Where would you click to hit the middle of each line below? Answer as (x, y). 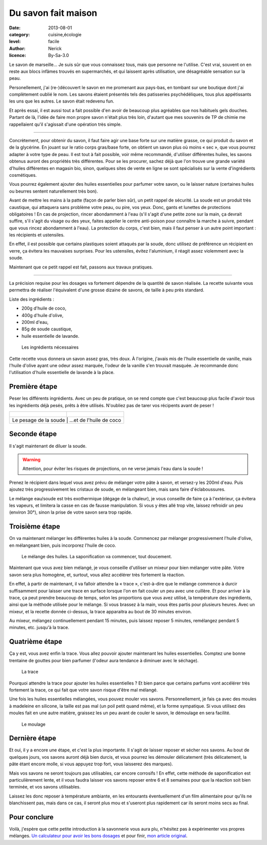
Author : (17, 48)
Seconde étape (33, 434)
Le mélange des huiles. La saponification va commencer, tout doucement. (97, 556)
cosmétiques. (23, 175)
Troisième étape (35, 527)
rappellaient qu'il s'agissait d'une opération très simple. (66, 124)
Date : (15, 28)
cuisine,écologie (65, 34)
